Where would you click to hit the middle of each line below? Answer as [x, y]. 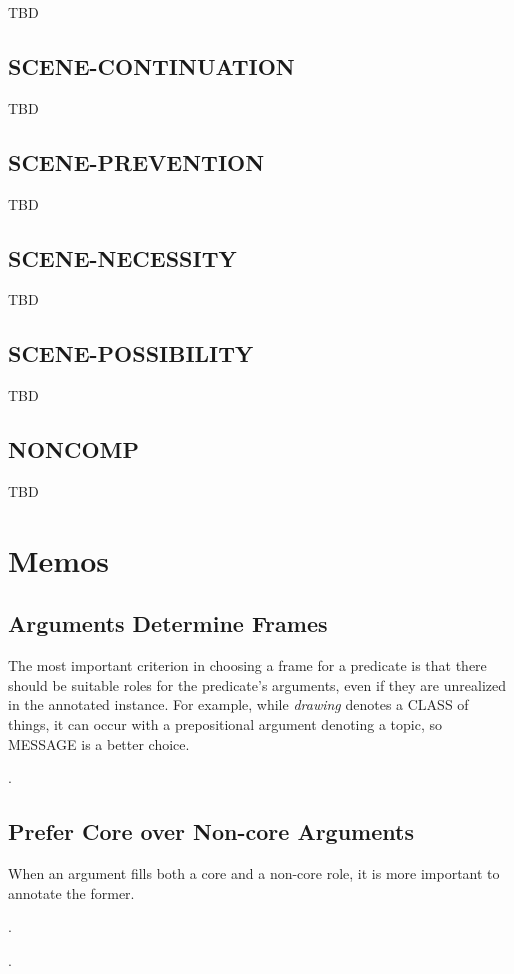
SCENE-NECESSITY [122, 257]
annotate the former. [71, 892]
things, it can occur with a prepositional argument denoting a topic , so [225, 723]
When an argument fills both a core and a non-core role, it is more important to [254, 872]
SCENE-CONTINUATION [151, 65]
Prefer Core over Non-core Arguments [211, 831]
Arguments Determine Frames [168, 623]
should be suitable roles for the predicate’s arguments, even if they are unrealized [257, 684]
